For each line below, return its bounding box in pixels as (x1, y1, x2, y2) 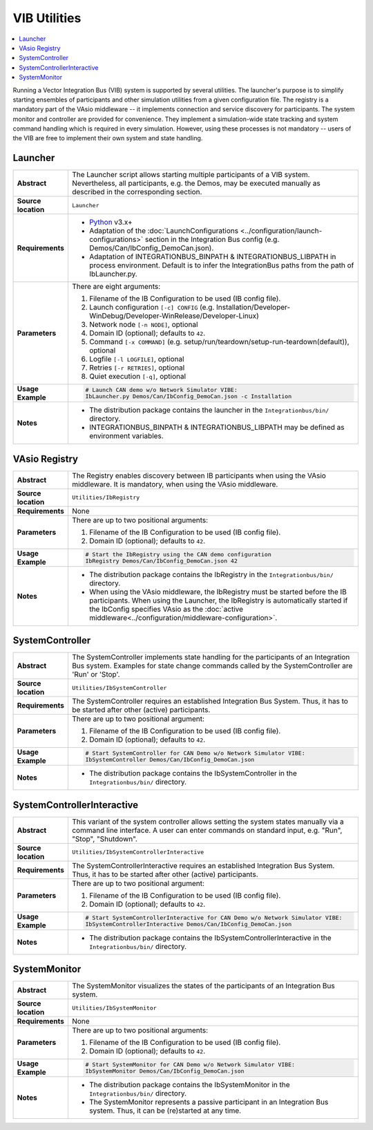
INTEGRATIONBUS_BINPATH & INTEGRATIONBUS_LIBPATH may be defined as (88, 422, 345, 432)
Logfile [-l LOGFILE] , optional (88, 355, 184, 364)
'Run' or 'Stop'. (71, 670, 120, 679)
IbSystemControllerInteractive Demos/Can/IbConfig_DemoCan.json (85, 920, 292, 927)
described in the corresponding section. (71, 187, 202, 197)
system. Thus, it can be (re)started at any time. (88, 1106, 242, 1115)
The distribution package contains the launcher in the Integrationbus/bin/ (88, 405, 329, 415)
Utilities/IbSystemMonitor (71, 1004, 157, 1012)
